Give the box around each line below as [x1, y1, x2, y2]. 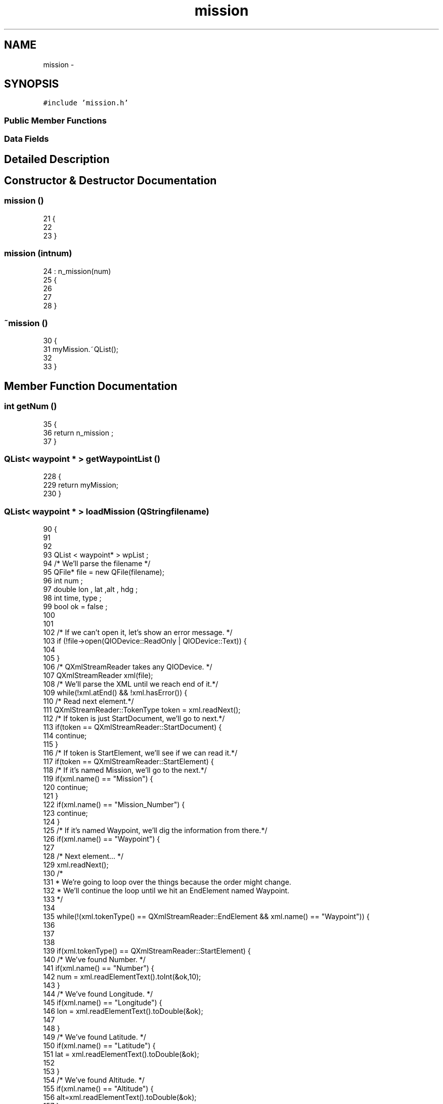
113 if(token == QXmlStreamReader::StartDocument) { [43, 723, 222, 732]
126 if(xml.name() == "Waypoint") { [43, 835, 160, 844]
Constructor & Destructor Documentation [4, 174, 217, 187]
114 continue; [43, 731, 87, 740]
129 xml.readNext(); [43, 860, 109, 870]
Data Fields [4, 134, 49, 144]
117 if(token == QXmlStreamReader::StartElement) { [43, 757, 214, 766]
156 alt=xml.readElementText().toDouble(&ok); [43, 1093, 197, 1102]
